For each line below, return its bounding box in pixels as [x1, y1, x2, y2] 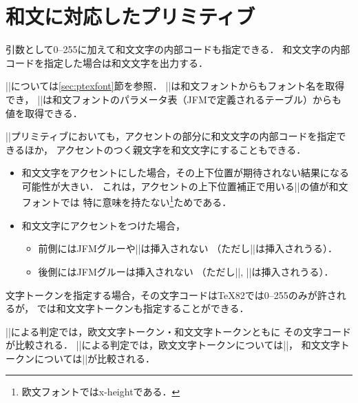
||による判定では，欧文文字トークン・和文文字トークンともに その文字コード [6, 324, 352, 338]
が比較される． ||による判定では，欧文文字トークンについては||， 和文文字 [6, 338, 340, 352]
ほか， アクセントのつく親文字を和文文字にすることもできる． [24, 142, 306, 156]
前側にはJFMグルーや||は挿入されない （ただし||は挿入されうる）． [38, 241, 337, 256]
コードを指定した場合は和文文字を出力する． [6, 55, 208, 70]
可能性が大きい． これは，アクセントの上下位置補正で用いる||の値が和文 [21, 178, 348, 193]
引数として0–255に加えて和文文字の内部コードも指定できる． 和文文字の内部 [6, 42, 350, 56]
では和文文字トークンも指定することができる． [36, 301, 249, 316]
